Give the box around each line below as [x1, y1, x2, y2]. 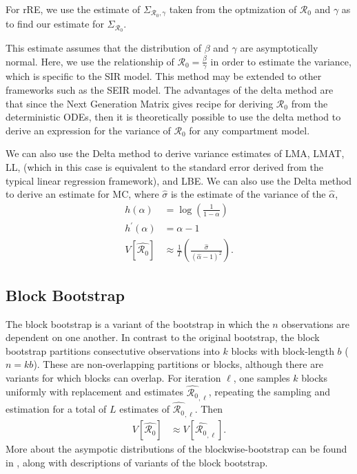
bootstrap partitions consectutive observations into [6, 343, 220, 358]
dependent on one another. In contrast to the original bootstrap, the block [6, 330, 320, 344]
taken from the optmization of [169, 2, 297, 16]
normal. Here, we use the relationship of [6, 54, 174, 68]
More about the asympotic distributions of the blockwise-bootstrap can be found [6, 442, 347, 456]
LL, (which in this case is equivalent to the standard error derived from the [6, 159, 323, 174]
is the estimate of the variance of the [170, 187, 326, 201]
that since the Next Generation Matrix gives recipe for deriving [6, 96, 274, 110]
